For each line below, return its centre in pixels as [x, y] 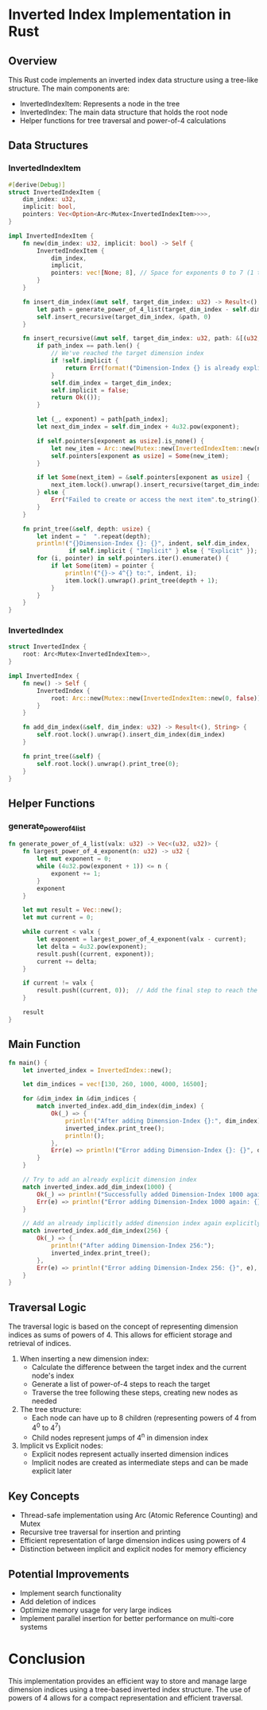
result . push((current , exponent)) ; [96, 954]
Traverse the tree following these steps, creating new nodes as [135, 1393]
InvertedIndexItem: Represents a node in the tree [100, 104]
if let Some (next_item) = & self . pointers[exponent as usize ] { [143, 478]
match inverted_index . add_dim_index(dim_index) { [120, 1106]
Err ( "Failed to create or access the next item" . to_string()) [156, 500]
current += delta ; [67, 961]
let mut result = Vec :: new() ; [73, 910]
